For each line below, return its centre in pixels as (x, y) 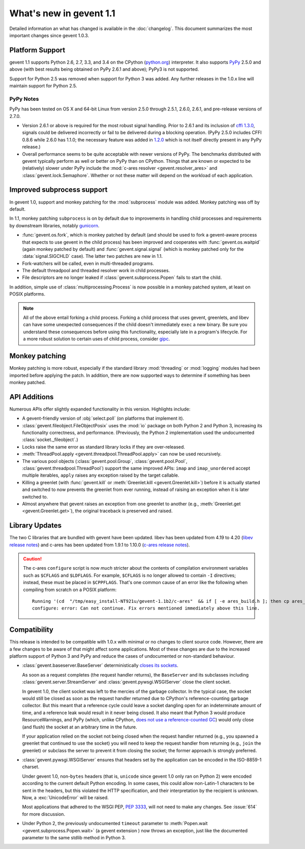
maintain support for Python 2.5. (43, 86)
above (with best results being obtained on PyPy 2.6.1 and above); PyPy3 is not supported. (104, 69)
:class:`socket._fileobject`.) (50, 440)
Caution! (33, 559)
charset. (31, 767)
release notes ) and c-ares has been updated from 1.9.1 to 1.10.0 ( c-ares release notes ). (100, 545)
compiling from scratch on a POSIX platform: (70, 590)
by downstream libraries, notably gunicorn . (54, 225)
